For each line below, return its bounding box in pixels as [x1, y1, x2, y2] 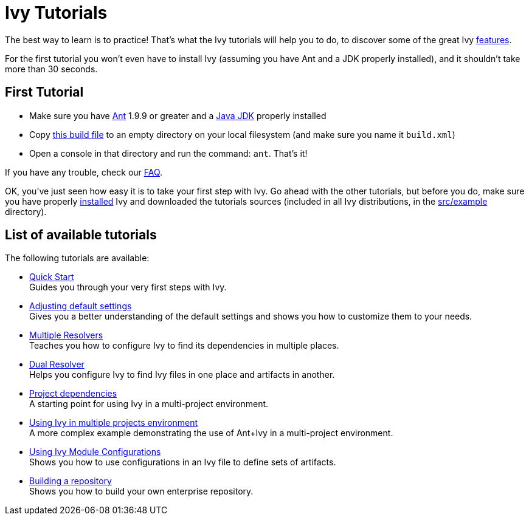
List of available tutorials [5, 227, 157, 243]
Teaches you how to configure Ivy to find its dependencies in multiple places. [29, 340, 339, 351]
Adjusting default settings [29, 301, 132, 312]
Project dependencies [29, 388, 117, 399]
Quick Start [29, 272, 74, 282]
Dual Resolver [29, 359, 85, 370]
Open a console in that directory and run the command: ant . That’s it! [29, 148, 308, 159]
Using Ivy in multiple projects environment [29, 417, 198, 428]
